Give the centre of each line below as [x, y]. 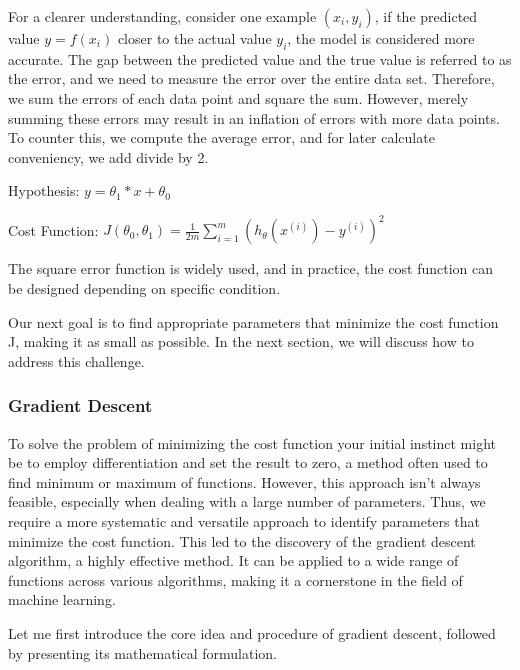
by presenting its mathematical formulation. [142, 652]
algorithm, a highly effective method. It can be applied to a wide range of [233, 560]
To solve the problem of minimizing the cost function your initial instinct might [252, 442]
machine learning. [62, 599]
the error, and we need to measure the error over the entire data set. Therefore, [251, 78]
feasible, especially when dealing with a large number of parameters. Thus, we [247, 501]
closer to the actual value [194, 38]
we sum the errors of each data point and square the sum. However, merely [238, 97]
